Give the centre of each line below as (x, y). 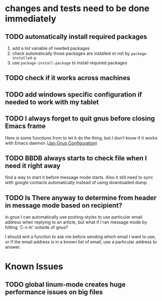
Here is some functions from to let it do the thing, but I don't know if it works (81, 138)
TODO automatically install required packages (76, 37)
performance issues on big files (54, 292)
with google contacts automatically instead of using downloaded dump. (76, 183)
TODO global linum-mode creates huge (65, 284)
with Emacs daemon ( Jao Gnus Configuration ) (51, 143)
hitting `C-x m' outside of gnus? (37, 227)
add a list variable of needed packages (51, 48)
